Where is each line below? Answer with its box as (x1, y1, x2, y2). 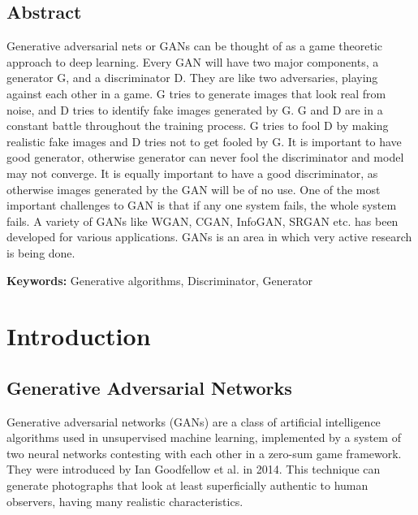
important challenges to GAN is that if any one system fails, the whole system (6, 197, 397, 214)
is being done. (6, 244, 75, 261)
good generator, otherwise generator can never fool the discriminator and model (6, 149, 404, 166)
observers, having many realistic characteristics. (6, 492, 243, 509)
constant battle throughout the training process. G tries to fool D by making (6, 117, 389, 134)
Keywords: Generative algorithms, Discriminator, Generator (6, 271, 313, 288)
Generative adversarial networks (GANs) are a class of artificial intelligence (6, 413, 381, 430)
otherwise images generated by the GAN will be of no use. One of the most (6, 180, 381, 197)
